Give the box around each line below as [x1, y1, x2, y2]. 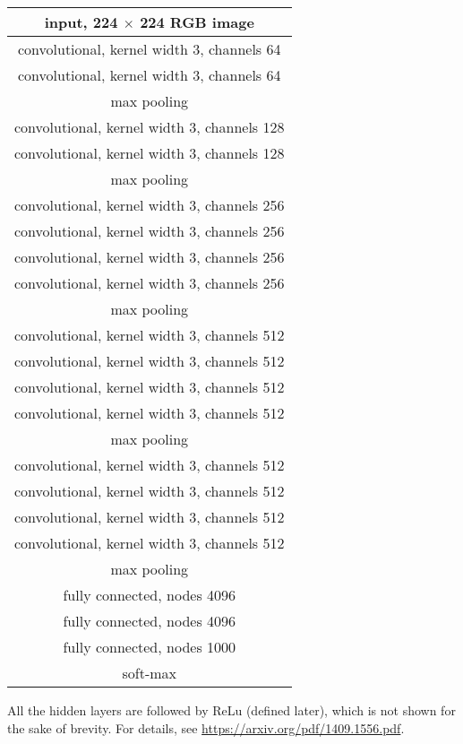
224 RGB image [140, 12, 254, 32]
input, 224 [44, 12, 118, 32]
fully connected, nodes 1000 [63, 636, 236, 657]
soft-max [122, 662, 177, 683]
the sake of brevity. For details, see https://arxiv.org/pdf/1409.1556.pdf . [7, 718, 405, 737]
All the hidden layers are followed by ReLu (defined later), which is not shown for [7, 701, 456, 719]
